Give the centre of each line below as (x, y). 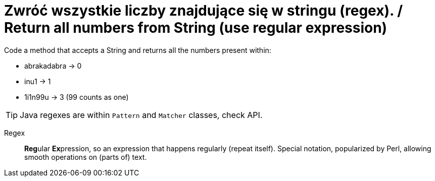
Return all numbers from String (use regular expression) (196, 28)
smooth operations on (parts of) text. (86, 157)
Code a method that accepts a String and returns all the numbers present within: (138, 50)
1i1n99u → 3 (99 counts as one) (77, 97)
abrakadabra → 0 (53, 66)
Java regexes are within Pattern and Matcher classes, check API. (141, 115)
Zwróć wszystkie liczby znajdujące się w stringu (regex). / (204, 11)
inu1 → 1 (38, 81)
